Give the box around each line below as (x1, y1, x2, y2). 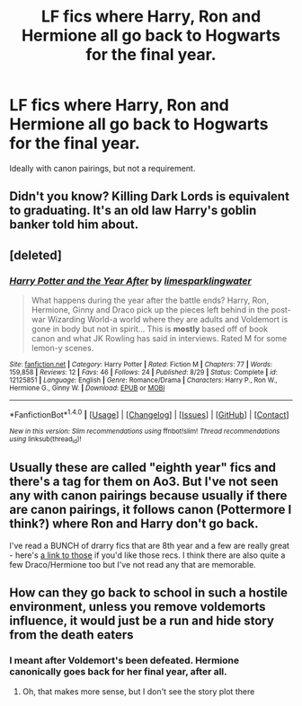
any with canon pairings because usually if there (9, 488, 288, 504)
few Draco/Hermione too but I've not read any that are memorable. (9, 559, 256, 569)
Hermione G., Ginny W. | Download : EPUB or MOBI (9, 384, 165, 393)
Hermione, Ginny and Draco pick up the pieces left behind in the (31, 304, 270, 315)
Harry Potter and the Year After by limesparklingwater (9, 274, 252, 287)
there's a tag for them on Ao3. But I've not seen (9, 474, 279, 490)
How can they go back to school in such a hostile (9, 586, 289, 601)
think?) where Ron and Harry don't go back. (9, 516, 259, 532)
